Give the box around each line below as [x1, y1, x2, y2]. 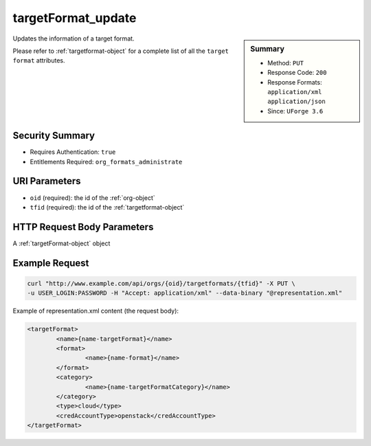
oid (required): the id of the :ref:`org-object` [30, 193, 156, 202]
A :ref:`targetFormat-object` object [12, 239, 111, 247]
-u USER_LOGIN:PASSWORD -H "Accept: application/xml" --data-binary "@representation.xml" [27, 289, 343, 297]
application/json [267, 98, 326, 106]
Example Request [12, 257, 89, 269]
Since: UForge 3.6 [267, 107, 324, 115]
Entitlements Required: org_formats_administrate [30, 157, 183, 166]
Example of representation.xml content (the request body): [12, 306, 179, 315]
